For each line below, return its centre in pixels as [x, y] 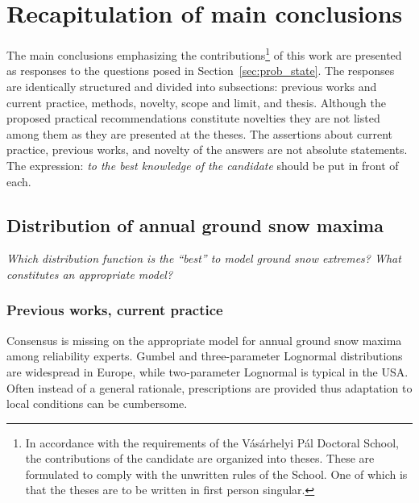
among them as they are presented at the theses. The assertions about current [200, 133]
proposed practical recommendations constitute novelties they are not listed [193, 118]
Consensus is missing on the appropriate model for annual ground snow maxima [204, 340]
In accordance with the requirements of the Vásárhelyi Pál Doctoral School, [212, 442]
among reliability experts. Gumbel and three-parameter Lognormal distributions [205, 356]
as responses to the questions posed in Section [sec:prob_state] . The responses [201, 71]
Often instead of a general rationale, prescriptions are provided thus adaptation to [209, 387]
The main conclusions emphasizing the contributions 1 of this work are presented [204, 54]
